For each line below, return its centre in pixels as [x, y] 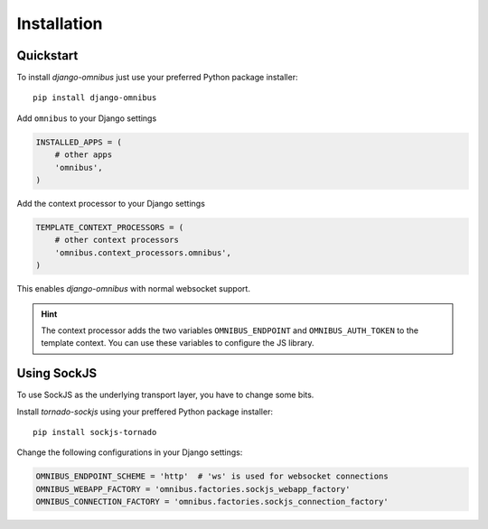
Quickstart [47, 56]
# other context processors [117, 240]
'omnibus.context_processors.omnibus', [143, 252]
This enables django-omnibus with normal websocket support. [133, 289]
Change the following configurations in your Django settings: [130, 452]
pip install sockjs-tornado [95, 432]
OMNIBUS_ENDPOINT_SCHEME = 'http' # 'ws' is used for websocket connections [212, 477]
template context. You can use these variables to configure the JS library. [178, 343]
